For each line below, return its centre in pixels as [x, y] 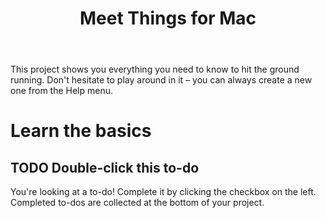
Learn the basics [81, 131]
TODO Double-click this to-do [105, 167]
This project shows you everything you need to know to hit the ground [155, 69]
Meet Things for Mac [168, 18]
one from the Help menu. [62, 91]
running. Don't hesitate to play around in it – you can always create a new [161, 80]
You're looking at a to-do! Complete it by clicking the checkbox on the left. [163, 192]
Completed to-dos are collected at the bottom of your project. [137, 203]
